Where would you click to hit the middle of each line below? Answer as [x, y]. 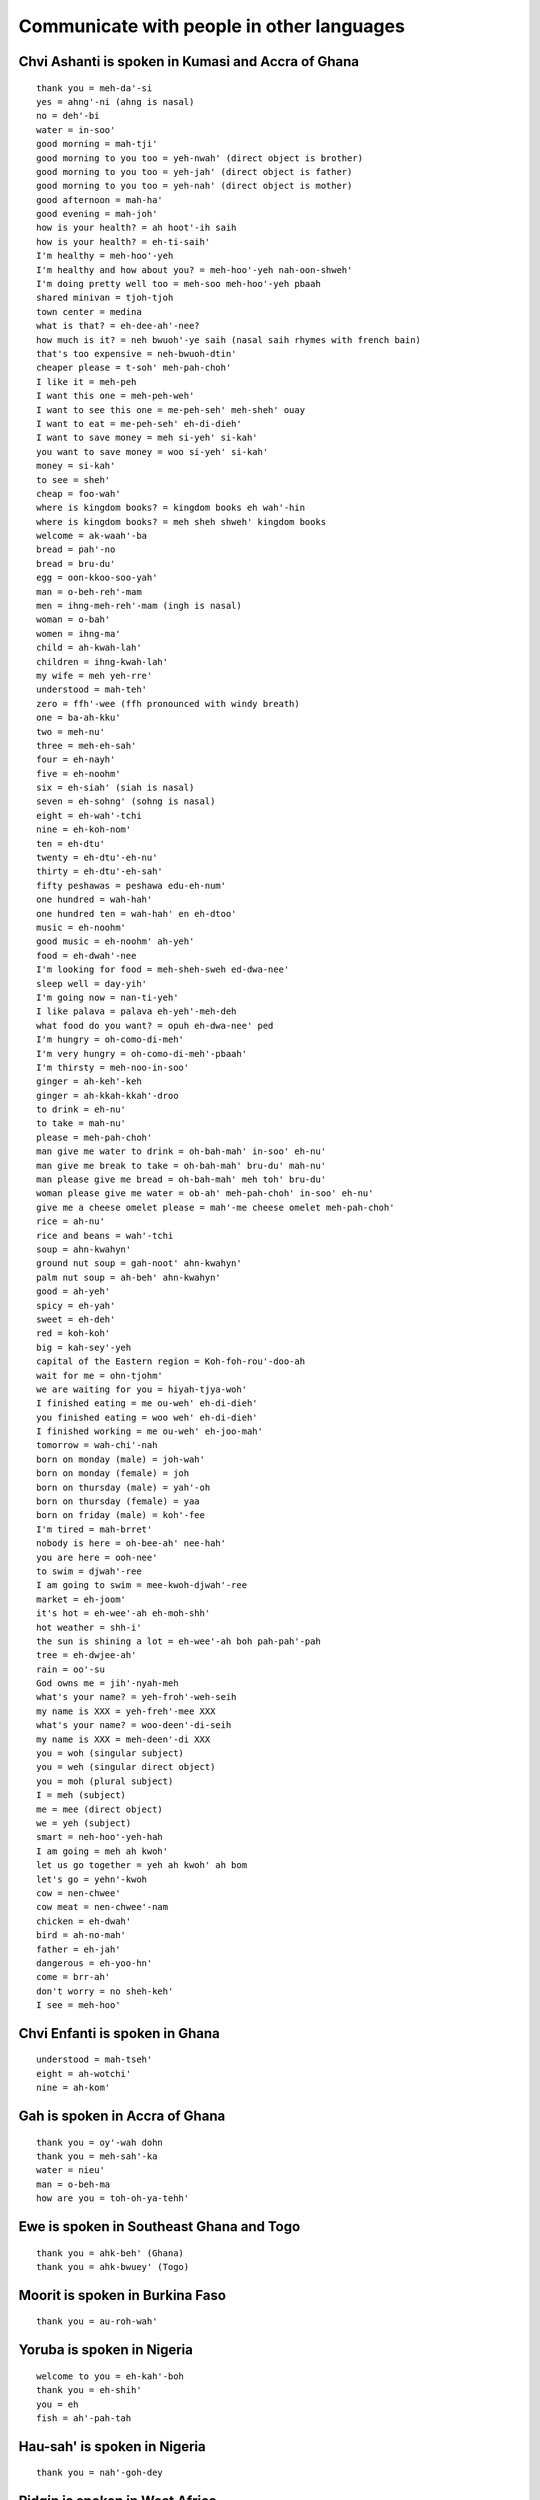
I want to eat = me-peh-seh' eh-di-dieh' [139, 423]
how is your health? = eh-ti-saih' [123, 241]
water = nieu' [70, 2170]
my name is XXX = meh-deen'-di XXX [123, 1739]
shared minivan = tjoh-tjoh [105, 298]
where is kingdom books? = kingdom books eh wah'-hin [170, 508]
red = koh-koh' [73, 1333]
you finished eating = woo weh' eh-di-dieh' [147, 1417]
